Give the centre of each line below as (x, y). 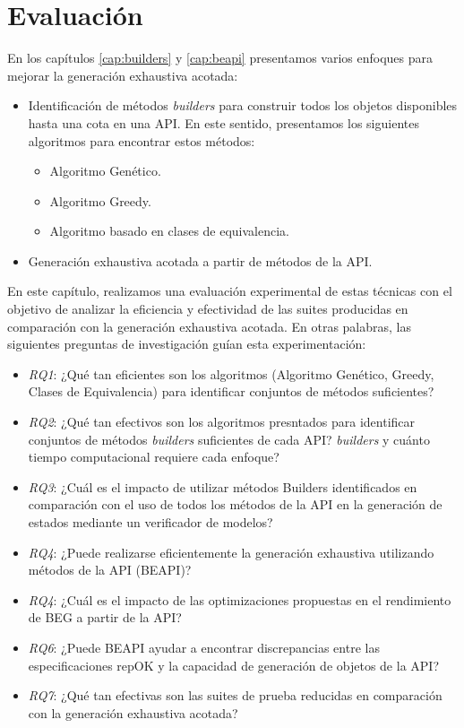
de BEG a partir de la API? (105, 617)
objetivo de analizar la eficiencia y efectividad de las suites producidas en (208, 309)
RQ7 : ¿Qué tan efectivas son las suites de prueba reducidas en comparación (235, 695)
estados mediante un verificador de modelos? (150, 522)
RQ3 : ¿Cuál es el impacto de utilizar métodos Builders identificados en (223, 486)
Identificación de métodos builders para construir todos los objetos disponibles (243, 105)
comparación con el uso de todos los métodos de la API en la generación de (235, 504)
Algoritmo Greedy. (100, 200)
